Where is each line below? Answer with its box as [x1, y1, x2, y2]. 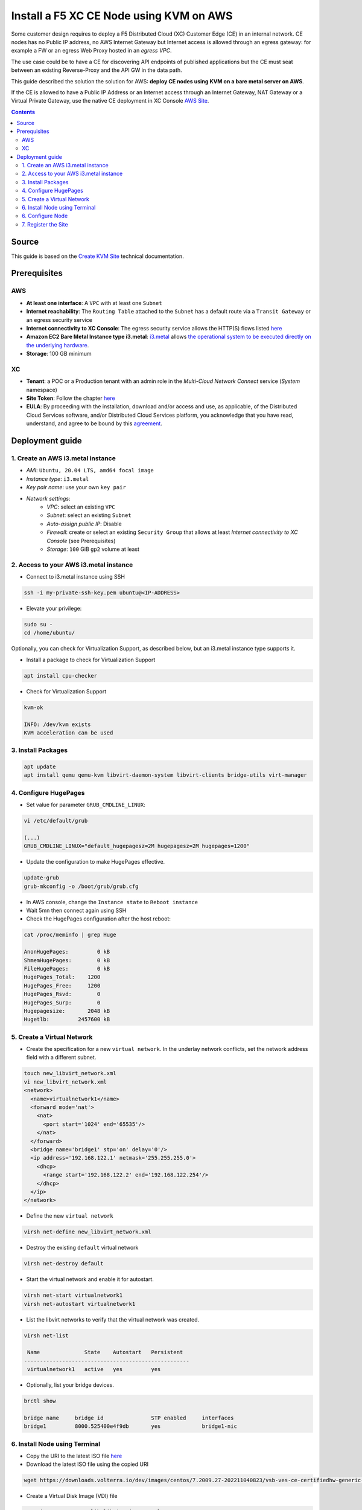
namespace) [26, 386, 57, 393]
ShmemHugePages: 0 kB [24, 957, 110, 963]
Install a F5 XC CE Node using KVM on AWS [11, 9, 233, 22]
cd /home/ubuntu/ [24, 629, 75, 637]
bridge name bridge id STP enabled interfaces [24, 1414, 234, 1421]
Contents [11, 108, 36, 115]
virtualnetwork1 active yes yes [27, 1366, 161, 1373]
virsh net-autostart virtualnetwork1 [24, 1300, 136, 1307]
